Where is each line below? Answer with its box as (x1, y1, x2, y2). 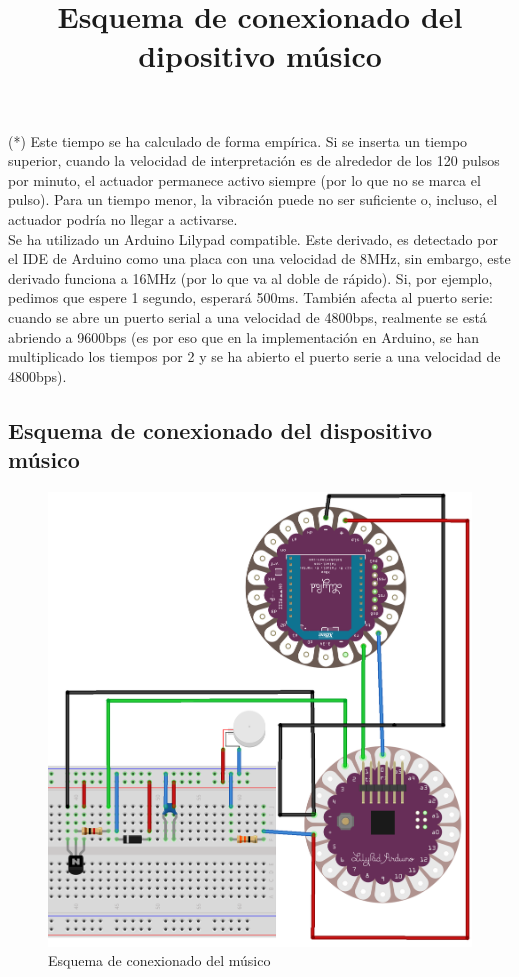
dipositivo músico (138, 35, 382, 76)
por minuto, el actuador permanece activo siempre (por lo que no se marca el (8, 169, 481, 190)
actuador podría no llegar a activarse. (8, 208, 238, 229)
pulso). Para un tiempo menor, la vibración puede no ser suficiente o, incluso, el (8, 189, 498, 210)
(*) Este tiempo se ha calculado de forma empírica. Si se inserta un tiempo (8, 130, 468, 151)
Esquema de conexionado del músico (48, 950, 271, 971)
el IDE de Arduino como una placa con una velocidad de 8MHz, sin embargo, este (8, 248, 511, 269)
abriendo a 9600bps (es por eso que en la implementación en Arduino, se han (8, 326, 479, 347)
